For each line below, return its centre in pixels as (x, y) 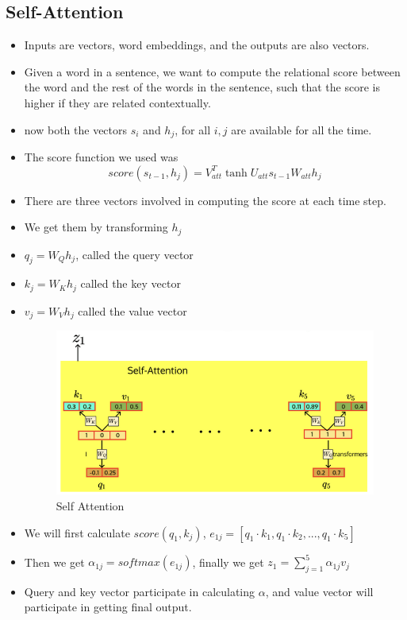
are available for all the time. (301, 129)
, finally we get (228, 562)
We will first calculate (77, 532)
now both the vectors (76, 129)
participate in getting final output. (108, 607)
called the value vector (132, 310)
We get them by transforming (96, 227)
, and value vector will (319, 591)
